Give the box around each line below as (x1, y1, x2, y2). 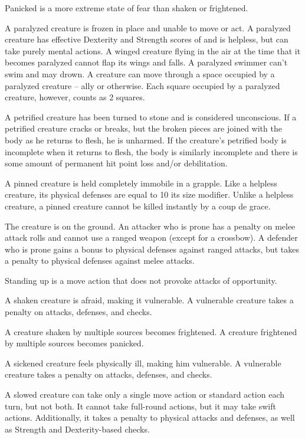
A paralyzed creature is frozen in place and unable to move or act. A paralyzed (5, 21, 291, 34)
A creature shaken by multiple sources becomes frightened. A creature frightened (5, 325, 297, 338)
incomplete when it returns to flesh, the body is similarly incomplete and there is (5, 145, 298, 158)
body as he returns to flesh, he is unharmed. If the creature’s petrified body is (5, 133, 287, 146)
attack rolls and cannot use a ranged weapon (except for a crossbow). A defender (5, 231, 298, 244)
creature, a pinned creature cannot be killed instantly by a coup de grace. (5, 199, 271, 212)
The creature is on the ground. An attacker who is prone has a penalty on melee (5, 219, 296, 232)
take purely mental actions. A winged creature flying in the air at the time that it (5, 44, 301, 57)
